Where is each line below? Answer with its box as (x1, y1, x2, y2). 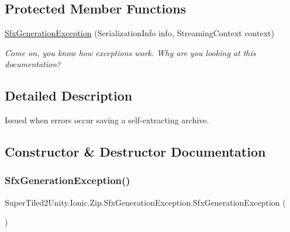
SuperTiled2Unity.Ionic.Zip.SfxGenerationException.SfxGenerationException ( (5, 196, 286, 208)
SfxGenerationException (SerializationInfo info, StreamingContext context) (5, 27, 274, 39)
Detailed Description (5, 86, 133, 105)
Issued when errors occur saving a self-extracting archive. (5, 114, 209, 126)
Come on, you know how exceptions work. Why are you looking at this (5, 46, 256, 58)
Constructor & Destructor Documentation (5, 143, 266, 161)
